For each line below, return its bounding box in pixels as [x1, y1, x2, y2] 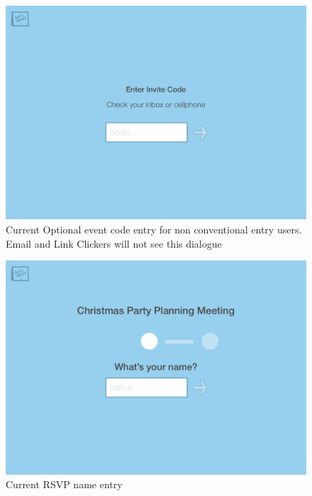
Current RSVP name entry [6, 477, 123, 492]
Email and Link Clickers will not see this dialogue [6, 236, 222, 250]
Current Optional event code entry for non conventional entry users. [6, 222, 302, 237]
